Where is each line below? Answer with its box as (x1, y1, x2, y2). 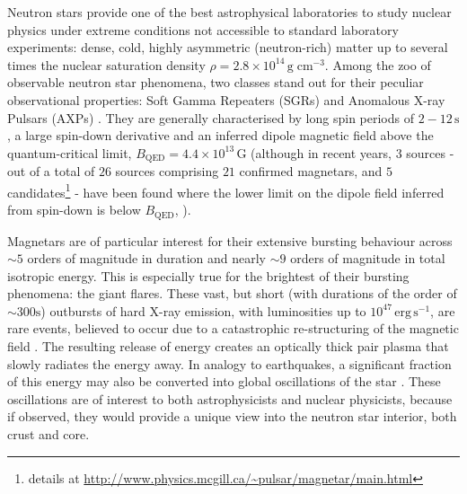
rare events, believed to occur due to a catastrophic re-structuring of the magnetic (7, 319, 459, 338)
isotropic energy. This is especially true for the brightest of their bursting (7, 266, 410, 285)
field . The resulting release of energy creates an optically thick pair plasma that (7, 337, 449, 356)
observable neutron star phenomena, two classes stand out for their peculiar (7, 73, 424, 92)
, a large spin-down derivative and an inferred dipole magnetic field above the (7, 126, 434, 145)
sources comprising (115, 162, 219, 181)
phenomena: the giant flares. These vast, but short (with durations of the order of (7, 284, 457, 303)
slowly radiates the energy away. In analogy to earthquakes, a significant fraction (7, 354, 452, 373)
